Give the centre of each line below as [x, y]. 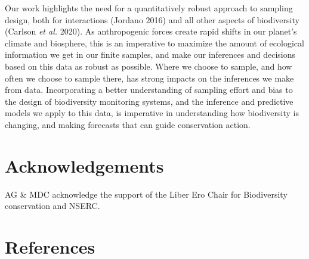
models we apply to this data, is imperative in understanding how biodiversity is [152, 113]
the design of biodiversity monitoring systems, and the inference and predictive [149, 101]
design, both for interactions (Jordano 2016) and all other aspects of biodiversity [152, 19]
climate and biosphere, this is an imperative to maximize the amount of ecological [154, 43]
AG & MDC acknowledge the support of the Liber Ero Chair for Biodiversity [146, 194]
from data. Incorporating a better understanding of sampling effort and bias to [149, 90]
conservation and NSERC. [52, 206]
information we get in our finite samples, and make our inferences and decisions [150, 54]
